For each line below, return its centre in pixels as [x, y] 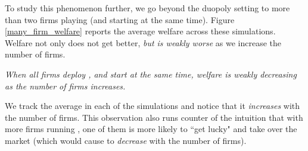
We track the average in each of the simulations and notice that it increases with [153, 106]
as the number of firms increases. [65, 86]
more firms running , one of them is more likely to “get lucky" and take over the [151, 129]
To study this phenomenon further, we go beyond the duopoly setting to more [147, 8]
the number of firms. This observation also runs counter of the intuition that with [154, 117]
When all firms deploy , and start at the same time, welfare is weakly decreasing [151, 74]
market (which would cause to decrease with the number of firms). [126, 140]
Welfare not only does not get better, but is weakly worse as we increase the [143, 42]
